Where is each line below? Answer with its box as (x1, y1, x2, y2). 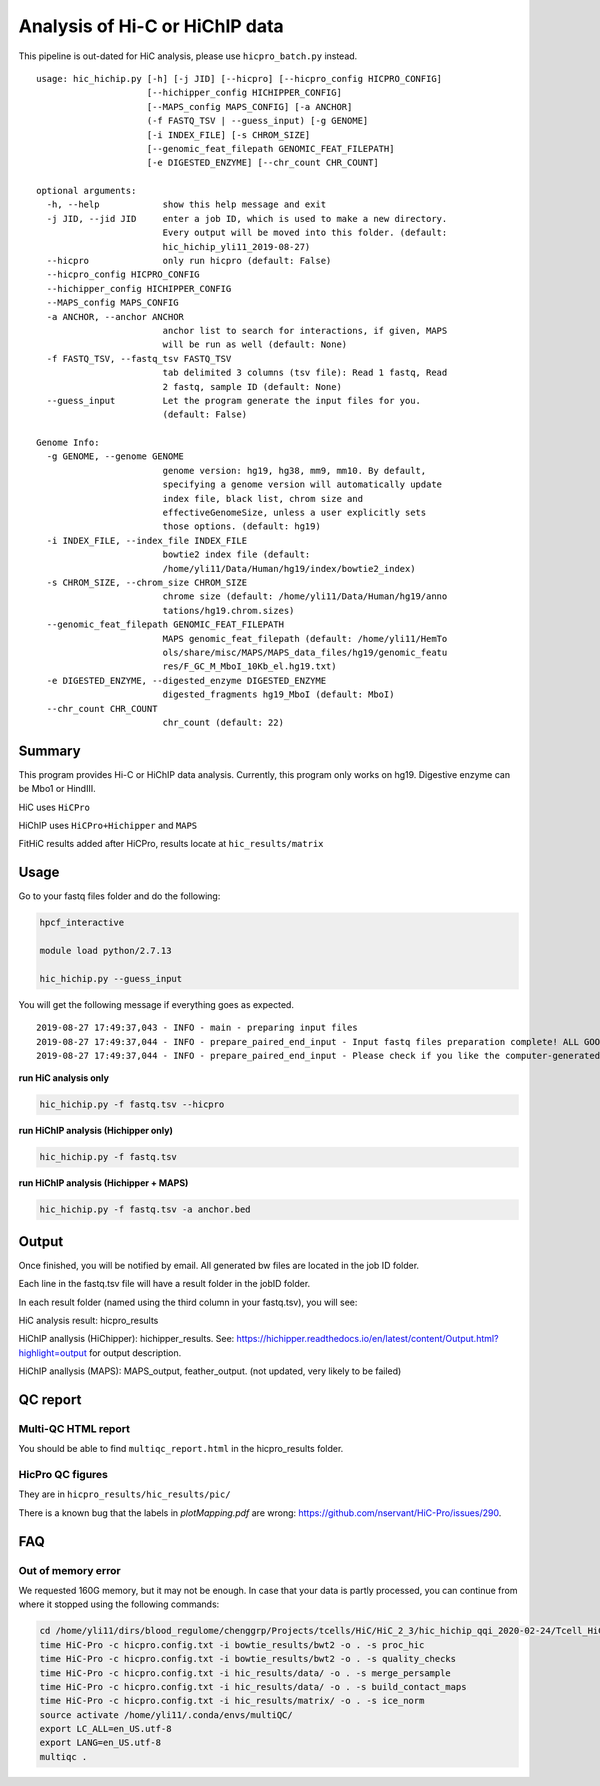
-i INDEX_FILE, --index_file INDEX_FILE (46, 535, 248, 546)
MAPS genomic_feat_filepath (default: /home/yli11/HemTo (162, 633, 448, 644)
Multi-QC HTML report (18, 1421, 130, 1435)
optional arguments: (36, 185, 137, 197)
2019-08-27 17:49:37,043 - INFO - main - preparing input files (36, 1022, 359, 1034)
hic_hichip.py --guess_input (39, 973, 183, 984)
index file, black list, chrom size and (162, 493, 364, 504)
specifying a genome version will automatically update (162, 479, 443, 490)
